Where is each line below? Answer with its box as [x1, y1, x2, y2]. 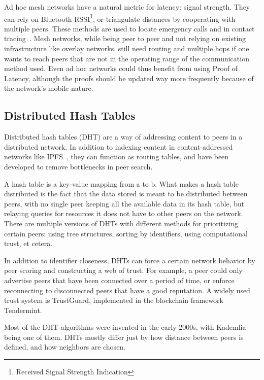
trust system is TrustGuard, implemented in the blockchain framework [4, 295, 223, 305]
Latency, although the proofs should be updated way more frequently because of [4, 73, 254, 83]
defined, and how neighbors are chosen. [4, 341, 126, 352]
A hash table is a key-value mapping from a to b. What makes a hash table [4, 178, 239, 189]
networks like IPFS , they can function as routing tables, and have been [4, 151, 229, 162]
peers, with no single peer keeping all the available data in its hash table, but [4, 198, 245, 209]
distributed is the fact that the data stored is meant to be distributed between [4, 188, 248, 199]
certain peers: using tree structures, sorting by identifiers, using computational [4, 228, 248, 238]
